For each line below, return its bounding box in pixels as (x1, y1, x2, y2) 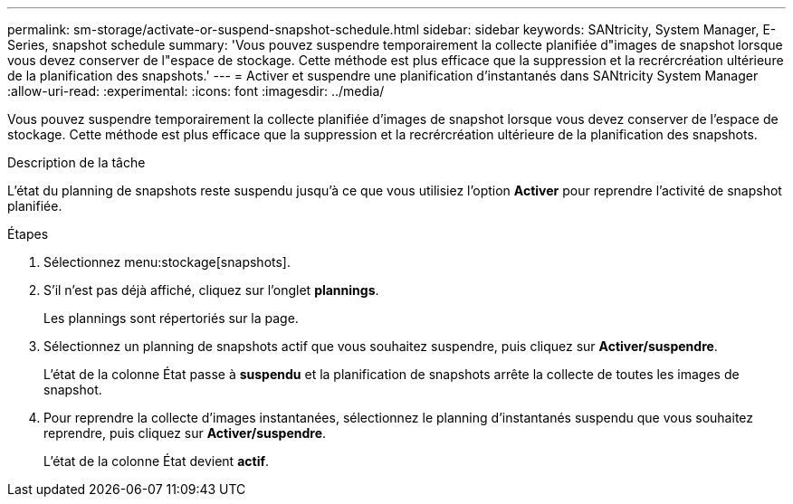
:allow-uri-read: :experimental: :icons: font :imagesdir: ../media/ (7, 83, 385, 99)
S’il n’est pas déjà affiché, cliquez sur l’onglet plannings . (43, 282, 379, 298)
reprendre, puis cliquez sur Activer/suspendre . (43, 425, 327, 441)
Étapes (7, 226, 49, 242)
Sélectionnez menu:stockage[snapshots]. (43, 254, 291, 270)
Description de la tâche (7, 155, 146, 170)
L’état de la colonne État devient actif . (43, 453, 270, 469)
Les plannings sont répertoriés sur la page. (43, 310, 299, 326)
